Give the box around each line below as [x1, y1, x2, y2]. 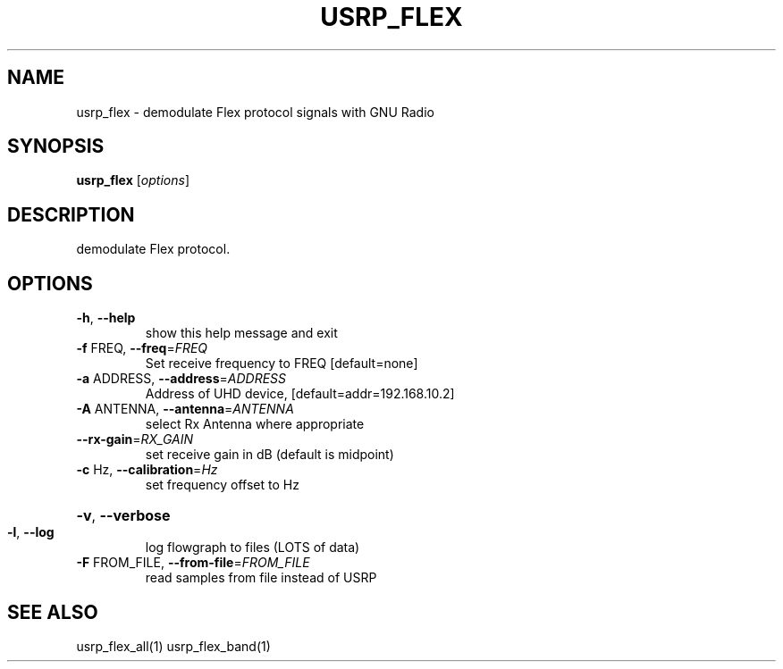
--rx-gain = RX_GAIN [76, 431, 193, 447]
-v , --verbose [76, 506, 171, 525]
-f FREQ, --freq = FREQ [76, 340, 208, 356]
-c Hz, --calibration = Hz [76, 462, 218, 478]
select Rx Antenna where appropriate [145, 416, 365, 432]
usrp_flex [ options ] [76, 172, 189, 188]
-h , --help [76, 310, 136, 326]
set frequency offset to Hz [145, 477, 299, 493]
